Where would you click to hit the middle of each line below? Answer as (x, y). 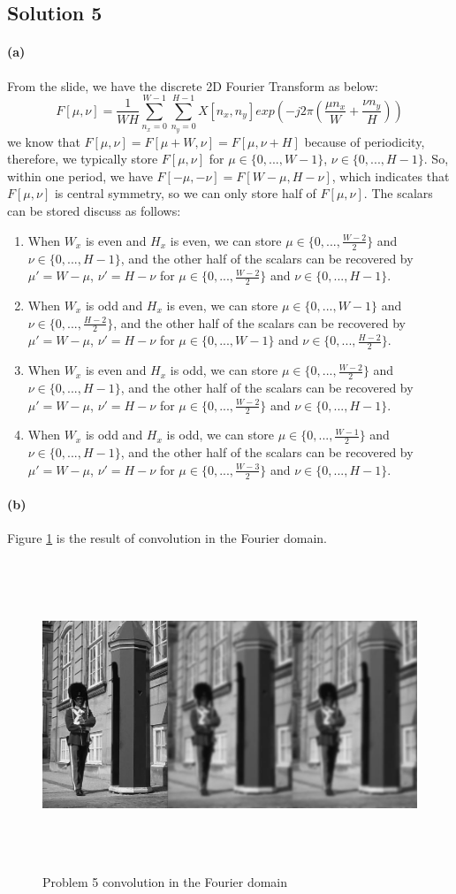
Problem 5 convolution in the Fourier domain (165, 881)
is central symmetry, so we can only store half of (185, 193)
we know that (44, 141)
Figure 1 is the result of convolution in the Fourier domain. (167, 538)
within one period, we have (80, 176)
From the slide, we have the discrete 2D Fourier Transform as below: (193, 85)
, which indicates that (391, 176)
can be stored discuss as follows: (94, 211)
